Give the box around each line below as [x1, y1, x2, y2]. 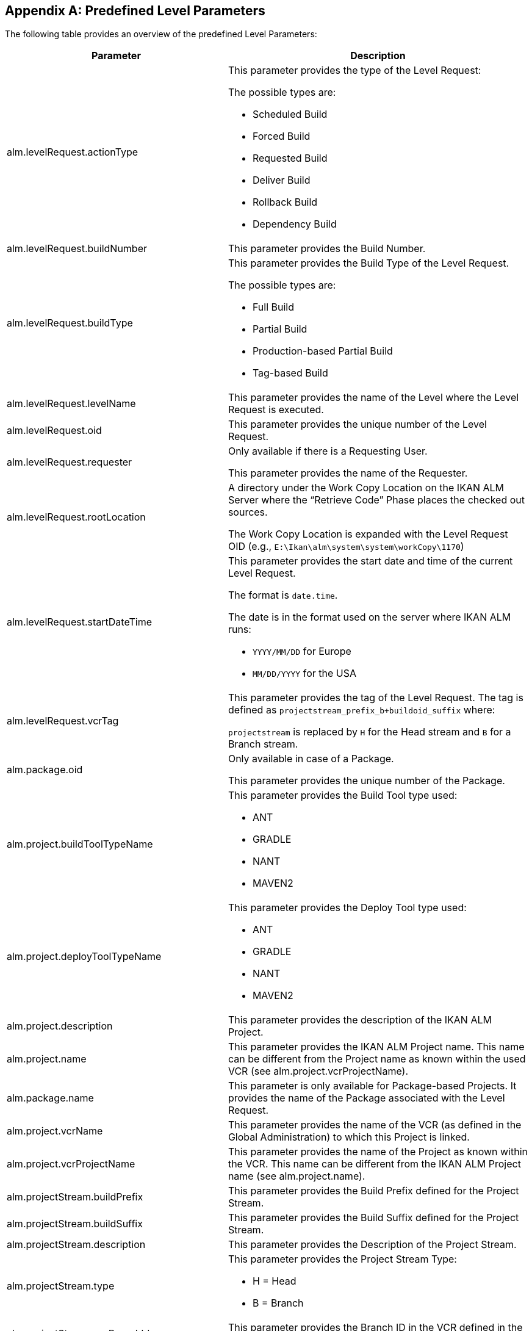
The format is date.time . [228, 589, 338, 602]
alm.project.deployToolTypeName [7, 950, 162, 963]
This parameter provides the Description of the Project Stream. [228, 1238, 517, 1251]
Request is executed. [228, 403, 324, 416]
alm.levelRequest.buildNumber [7, 242, 148, 255]
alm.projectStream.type [7, 1280, 115, 1293]
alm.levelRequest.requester [7, 456, 132, 469]
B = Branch [252, 1297, 304, 1310]
